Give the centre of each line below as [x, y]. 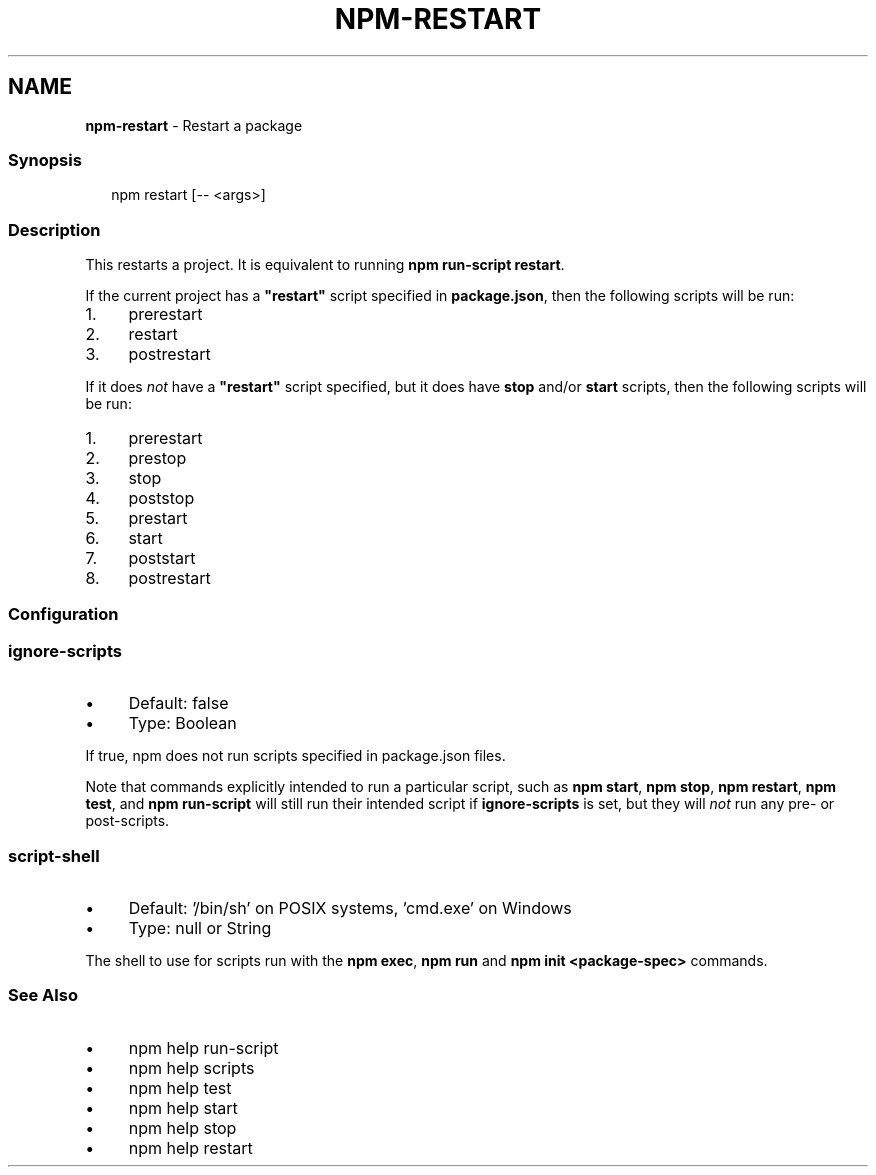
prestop [157, 458]
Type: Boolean [182, 723]
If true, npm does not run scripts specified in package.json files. [295, 756]
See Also [43, 995]
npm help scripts [191, 1067]
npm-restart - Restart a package [194, 125]
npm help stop [182, 1127]
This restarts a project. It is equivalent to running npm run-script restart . [325, 265]
